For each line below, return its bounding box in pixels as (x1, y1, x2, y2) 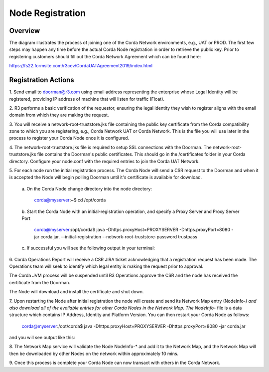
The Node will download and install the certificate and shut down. (9, 289, 144, 295)
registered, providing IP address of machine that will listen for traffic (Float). (9, 96, 164, 102)
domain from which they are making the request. (9, 112, 109, 118)
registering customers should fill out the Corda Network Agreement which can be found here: (9, 53, 201, 59)
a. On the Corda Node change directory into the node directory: (21, 186, 152, 191)
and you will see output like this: (9, 335, 75, 341)
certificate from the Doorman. (9, 279, 71, 285)
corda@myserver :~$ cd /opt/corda (34, 197, 106, 203)
